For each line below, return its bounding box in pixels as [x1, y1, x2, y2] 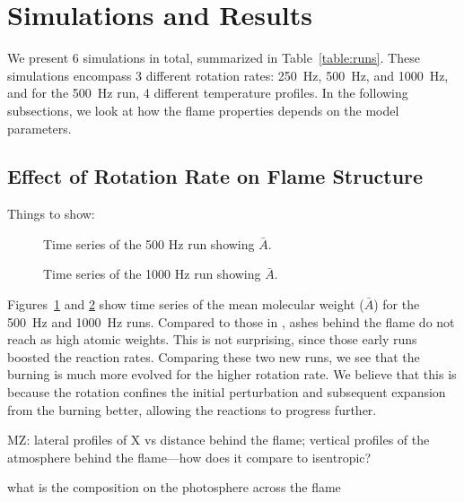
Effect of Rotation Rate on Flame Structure [7, 162, 424, 190]
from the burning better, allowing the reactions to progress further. [7, 400, 377, 419]
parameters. [7, 118, 72, 137]
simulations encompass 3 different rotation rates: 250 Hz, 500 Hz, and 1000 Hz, [7, 65, 449, 84]
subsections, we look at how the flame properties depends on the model [7, 100, 399, 119]
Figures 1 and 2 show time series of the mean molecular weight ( [7, 295, 364, 314]
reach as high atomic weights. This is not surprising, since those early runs [7, 330, 417, 349]
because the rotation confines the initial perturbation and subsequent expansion [7, 383, 446, 402]
